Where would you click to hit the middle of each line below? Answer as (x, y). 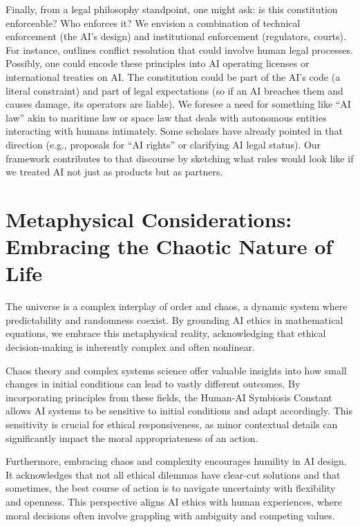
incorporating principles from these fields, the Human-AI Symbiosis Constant (169, 397)
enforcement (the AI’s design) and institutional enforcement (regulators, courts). (176, 36)
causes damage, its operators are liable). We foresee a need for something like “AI (178, 104)
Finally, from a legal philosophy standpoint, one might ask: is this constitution (172, 9)
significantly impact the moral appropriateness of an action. (132, 438)
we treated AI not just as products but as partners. (114, 172)
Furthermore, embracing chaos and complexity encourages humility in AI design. (176, 461)
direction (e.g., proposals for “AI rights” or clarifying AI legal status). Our (163, 144)
